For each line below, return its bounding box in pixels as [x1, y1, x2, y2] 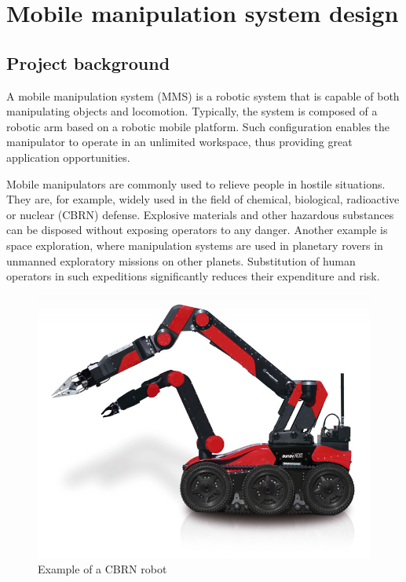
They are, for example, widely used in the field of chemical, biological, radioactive [6, 191, 400, 207]
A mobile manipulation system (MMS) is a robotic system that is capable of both [6, 87, 400, 104]
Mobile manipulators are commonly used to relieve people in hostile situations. [6, 175, 386, 192]
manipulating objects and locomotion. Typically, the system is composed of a [6, 103, 378, 119]
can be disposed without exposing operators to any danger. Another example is [6, 221, 388, 238]
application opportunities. [6, 148, 130, 165]
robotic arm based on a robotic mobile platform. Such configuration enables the [6, 118, 390, 134]
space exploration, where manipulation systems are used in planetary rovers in [6, 236, 383, 253]
